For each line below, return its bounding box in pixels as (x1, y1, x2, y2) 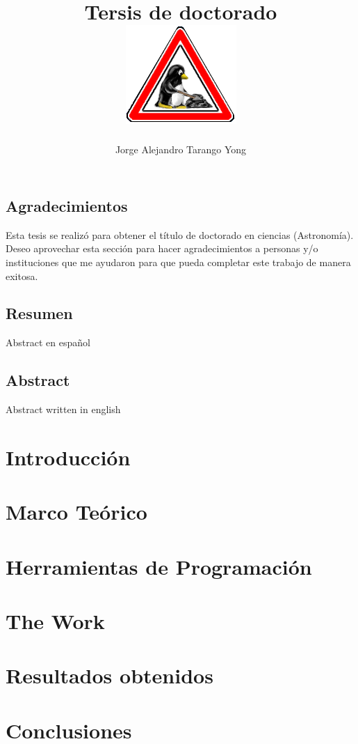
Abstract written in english (6, 402, 121, 417)
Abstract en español (6, 335, 90, 350)
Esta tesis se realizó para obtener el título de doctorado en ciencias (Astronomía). (6, 227, 354, 242)
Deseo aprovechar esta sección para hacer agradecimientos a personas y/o (6, 241, 318, 256)
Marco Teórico (6, 497, 147, 526)
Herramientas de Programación (6, 552, 312, 580)
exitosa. (6, 268, 38, 283)
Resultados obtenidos (6, 661, 213, 690)
